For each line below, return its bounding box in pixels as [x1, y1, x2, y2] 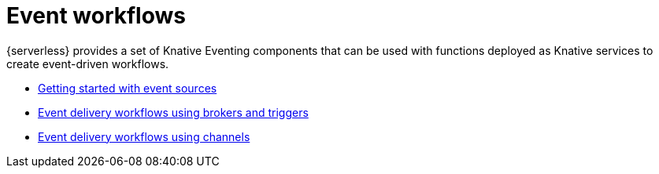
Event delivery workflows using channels [38, 129, 250, 143]
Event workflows [6, 2, 186, 29]
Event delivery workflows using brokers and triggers [38, 105, 309, 119]
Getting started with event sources [38, 81, 217, 95]
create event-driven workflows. [6, 56, 169, 71]
